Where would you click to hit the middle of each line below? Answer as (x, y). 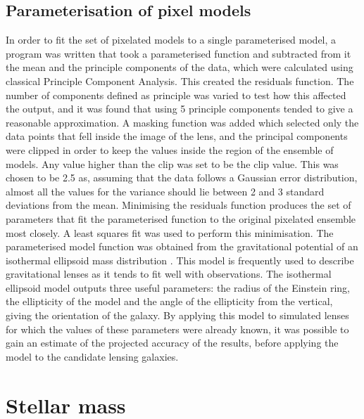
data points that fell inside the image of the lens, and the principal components (177, 136)
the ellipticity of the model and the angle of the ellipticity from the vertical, (169, 301)
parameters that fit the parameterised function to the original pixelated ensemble (181, 218)
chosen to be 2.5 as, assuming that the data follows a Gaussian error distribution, (182, 178)
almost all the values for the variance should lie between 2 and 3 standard (165, 191)
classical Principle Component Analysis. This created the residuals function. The (180, 80)
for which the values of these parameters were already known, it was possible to (177, 329)
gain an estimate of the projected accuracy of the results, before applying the (172, 343)
